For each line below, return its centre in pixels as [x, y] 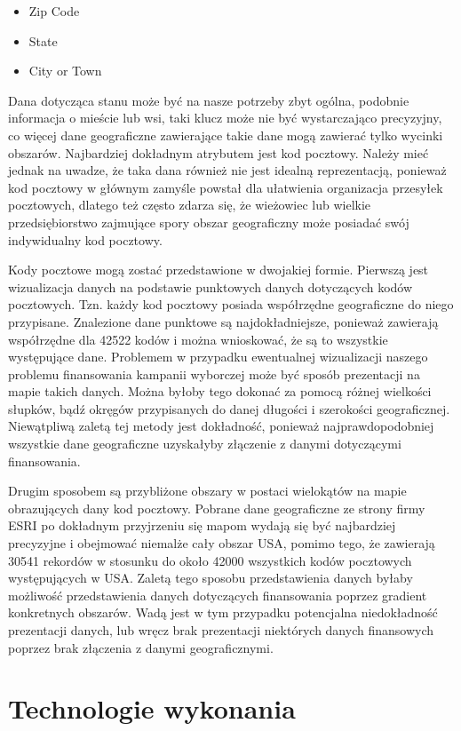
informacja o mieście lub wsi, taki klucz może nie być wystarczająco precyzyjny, [225, 118]
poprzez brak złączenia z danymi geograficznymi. [141, 647]
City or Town [65, 71]
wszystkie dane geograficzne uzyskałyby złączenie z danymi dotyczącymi [205, 444]
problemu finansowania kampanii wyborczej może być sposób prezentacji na [214, 373]
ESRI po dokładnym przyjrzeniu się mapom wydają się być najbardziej [202, 525]
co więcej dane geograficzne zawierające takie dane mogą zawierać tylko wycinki [226, 135]
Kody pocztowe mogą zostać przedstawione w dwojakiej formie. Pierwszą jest [219, 270]
